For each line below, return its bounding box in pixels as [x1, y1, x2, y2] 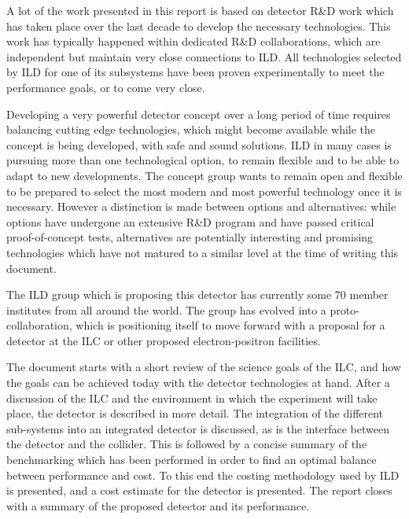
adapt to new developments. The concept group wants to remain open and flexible [6, 167, 403, 183]
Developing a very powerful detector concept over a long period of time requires [6, 105, 391, 122]
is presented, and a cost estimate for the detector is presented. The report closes [6, 482, 392, 499]
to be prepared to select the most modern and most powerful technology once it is [6, 182, 402, 199]
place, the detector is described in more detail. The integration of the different [6, 405, 384, 421]
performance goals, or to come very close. [6, 79, 205, 95]
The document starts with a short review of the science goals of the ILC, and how [6, 359, 401, 375]
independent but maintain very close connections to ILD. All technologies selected [6, 48, 402, 64]
